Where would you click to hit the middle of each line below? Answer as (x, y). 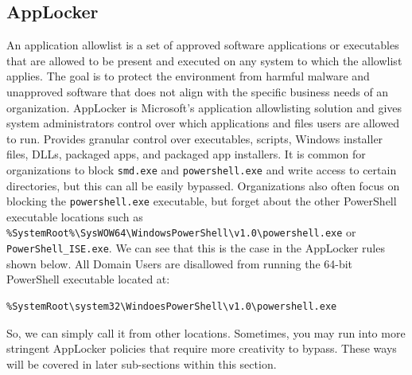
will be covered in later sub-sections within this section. (142, 363)
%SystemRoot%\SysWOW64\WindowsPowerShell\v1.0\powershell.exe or (181, 232)
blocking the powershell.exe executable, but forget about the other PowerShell (202, 201)
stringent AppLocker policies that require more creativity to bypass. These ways (202, 348)
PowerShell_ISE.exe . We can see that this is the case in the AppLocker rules (196, 248)
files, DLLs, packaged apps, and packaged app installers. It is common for (186, 154)
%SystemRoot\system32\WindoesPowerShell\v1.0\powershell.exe (172, 306)
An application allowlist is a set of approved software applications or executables (203, 45)
